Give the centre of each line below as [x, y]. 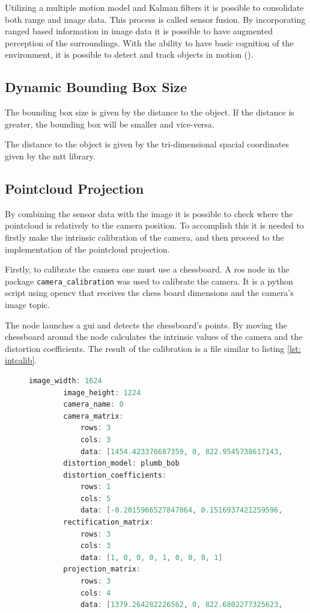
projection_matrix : [102, 569]
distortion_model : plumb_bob [121, 464]
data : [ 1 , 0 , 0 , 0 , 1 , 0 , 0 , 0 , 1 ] [151, 557]
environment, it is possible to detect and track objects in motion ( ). [129, 54]
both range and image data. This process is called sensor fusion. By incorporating [155, 19]
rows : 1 [96, 487]
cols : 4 [96, 593]
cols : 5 [96, 498]
